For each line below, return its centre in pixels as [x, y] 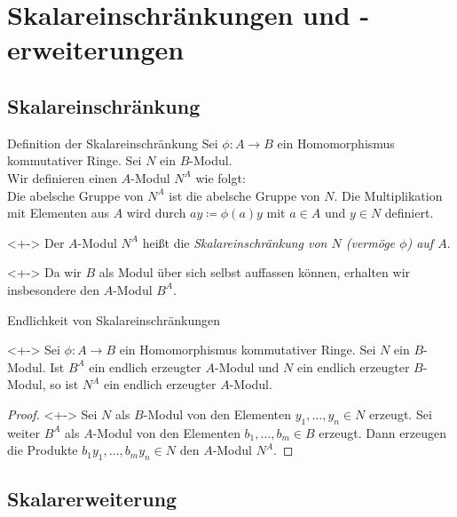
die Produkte [43, 450]
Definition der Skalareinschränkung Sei [113, 143]
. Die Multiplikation [388, 195]
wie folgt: [221, 177]
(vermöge [370, 242]
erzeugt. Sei [400, 414]
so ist [64, 384]
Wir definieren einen [63, 177]
